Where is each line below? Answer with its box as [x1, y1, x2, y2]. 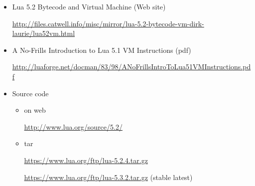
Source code [12, 88, 49, 98]
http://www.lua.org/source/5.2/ [24, 121, 123, 132]
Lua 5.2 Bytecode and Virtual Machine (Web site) [12, 1, 166, 11]
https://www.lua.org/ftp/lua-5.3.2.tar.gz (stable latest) [24, 172, 193, 182]
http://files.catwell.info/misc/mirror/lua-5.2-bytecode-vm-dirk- [12, 18, 204, 28]
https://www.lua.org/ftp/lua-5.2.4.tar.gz [24, 155, 148, 165]
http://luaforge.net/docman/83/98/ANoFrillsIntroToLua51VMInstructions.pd [12, 61, 251, 72]
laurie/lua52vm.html [12, 28, 75, 38]
